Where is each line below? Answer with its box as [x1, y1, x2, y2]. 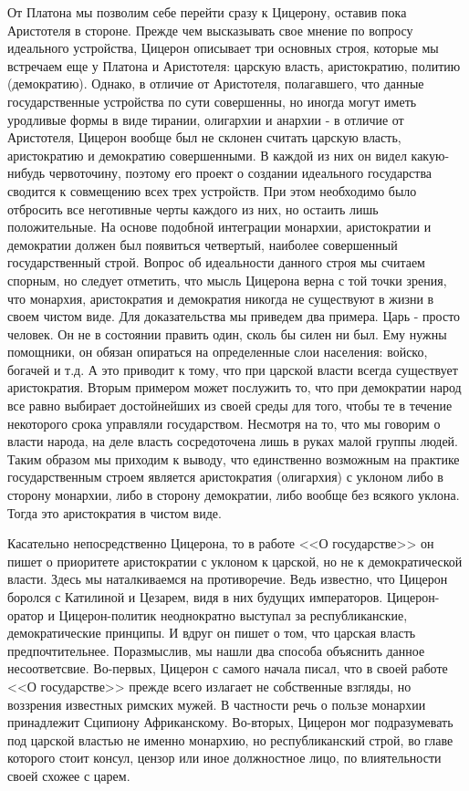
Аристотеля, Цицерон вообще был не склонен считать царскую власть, [7, 128, 401, 147]
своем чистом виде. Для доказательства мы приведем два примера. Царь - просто [7, 307, 461, 326]
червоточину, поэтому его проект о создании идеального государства [48, 163, 433, 182]
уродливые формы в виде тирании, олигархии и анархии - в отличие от [7, 109, 404, 129]
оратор [7, 605, 44, 624]
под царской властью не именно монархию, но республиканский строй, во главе [7, 730, 453, 749]
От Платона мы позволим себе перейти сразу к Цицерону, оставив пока [7, 3, 407, 21]
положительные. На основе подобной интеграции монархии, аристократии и [7, 217, 432, 236]
